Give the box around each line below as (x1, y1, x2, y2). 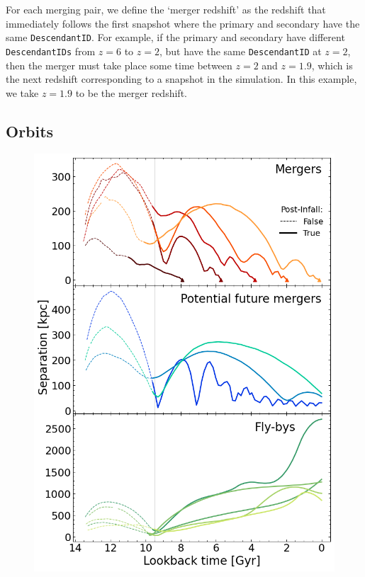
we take (6, 85, 39, 100)
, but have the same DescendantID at (159, 43, 322, 58)
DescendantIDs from (6, 43, 96, 58)
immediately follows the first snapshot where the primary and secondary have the (6, 16, 360, 30)
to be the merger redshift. (75, 85, 187, 100)
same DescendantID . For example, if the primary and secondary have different (6, 30, 345, 45)
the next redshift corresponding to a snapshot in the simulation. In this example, (6, 72, 357, 86)
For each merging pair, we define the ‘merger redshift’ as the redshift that (6, 2, 326, 16)
